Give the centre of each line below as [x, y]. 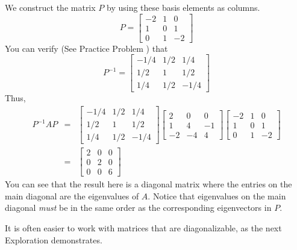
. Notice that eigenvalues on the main [217, 195]
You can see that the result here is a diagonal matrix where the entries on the [148, 184]
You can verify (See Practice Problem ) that [86, 48]
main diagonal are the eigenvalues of [72, 195]
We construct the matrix [50, 7]
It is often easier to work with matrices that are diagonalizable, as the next [143, 228]
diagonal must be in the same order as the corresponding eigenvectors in [138, 208]
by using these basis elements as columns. [183, 7]
